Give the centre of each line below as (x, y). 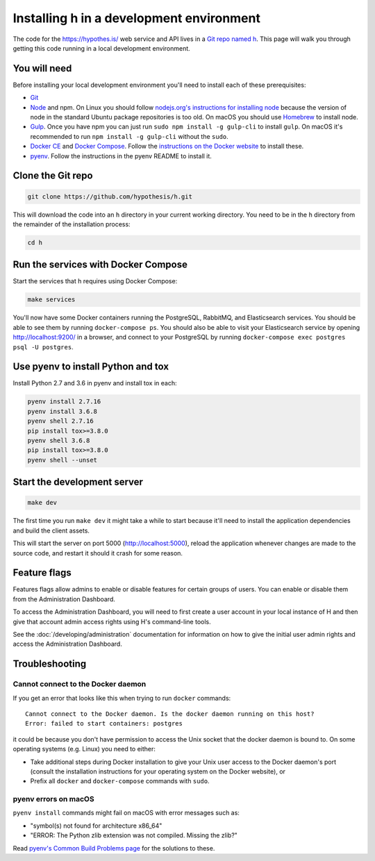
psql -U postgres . (43, 346)
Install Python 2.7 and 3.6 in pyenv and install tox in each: (95, 383)
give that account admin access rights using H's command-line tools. (112, 621)
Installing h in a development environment (136, 18)
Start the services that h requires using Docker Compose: (95, 281)
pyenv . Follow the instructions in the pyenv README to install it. (121, 156)
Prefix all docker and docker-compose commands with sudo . (120, 781)
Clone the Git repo (53, 176)
